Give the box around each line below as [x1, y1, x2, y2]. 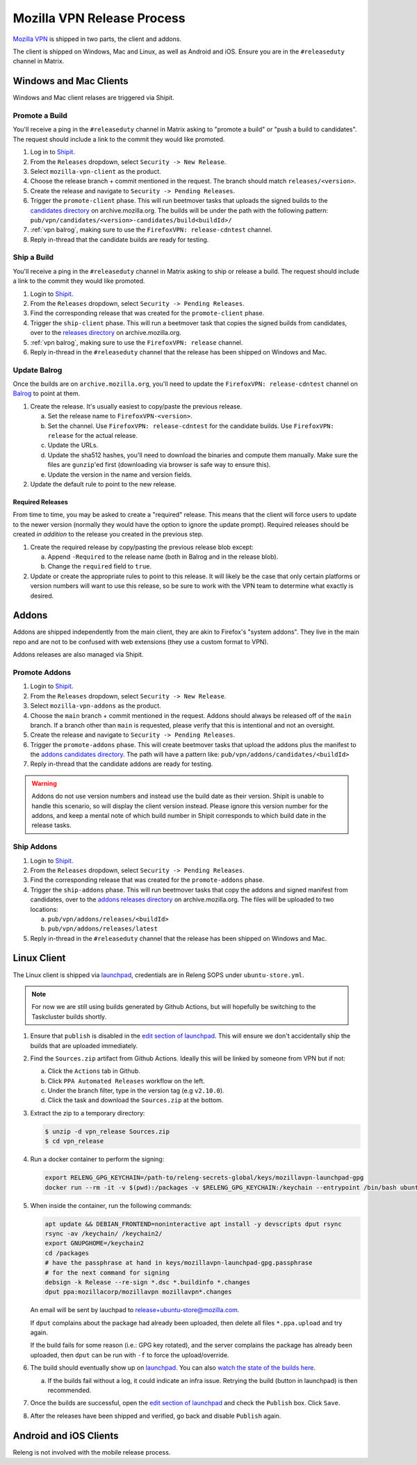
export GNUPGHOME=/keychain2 [44, 1239, 145, 1247]
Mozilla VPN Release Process [13, 10, 186, 26]
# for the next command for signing [44, 1268, 170, 1277]
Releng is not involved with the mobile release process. [13, 1448, 171, 1456]
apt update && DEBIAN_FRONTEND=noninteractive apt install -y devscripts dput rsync [44, 1220, 342, 1228]
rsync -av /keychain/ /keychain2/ [44, 1229, 163, 1237]
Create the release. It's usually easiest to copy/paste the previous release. [30, 402, 243, 410]
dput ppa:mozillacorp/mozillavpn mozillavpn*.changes [44, 1288, 232, 1296]
